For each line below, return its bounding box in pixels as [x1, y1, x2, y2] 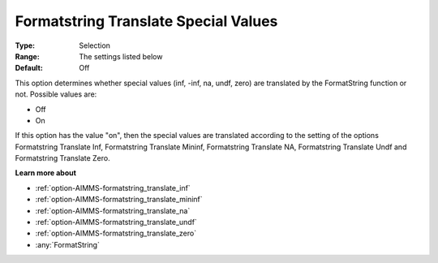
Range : [15, 51, 40, 61]
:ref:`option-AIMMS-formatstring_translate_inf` [35, 183, 191, 192]
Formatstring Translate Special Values [15, 12, 278, 30]
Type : [15, 41, 36, 50]
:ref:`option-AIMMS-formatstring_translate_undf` [35, 218, 198, 227]
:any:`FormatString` [35, 239, 101, 249]
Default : [15, 63, 44, 73]
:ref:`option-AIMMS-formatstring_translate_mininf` [35, 195, 203, 205]
